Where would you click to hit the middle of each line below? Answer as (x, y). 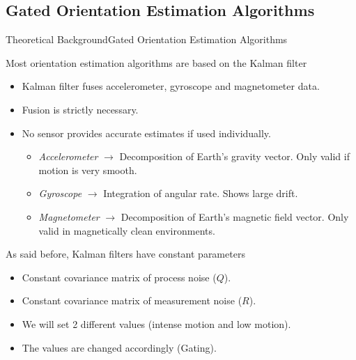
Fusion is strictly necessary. (80, 109)
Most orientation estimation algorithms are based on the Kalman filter (156, 62)
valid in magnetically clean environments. (127, 230)
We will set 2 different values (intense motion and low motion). (156, 323)
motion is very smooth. (88, 170)
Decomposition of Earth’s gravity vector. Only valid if (234, 156)
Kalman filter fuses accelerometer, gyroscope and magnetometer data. (171, 86)
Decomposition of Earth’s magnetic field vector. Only (235, 216)
